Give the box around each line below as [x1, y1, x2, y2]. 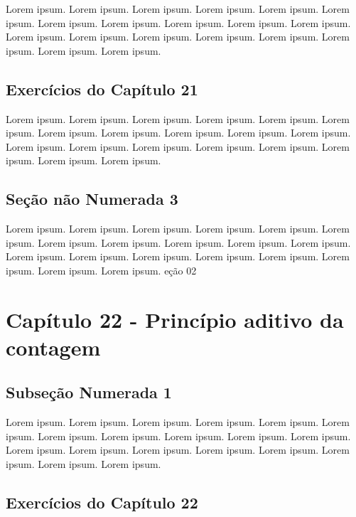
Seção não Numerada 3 [6, 188, 178, 210]
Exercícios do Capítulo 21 [6, 78, 198, 100]
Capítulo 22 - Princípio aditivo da [6, 304, 344, 334]
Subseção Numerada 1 [6, 381, 172, 403]
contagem [6, 332, 101, 361]
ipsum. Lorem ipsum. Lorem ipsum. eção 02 [6, 262, 197, 277]
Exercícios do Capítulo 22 [6, 491, 198, 513]
